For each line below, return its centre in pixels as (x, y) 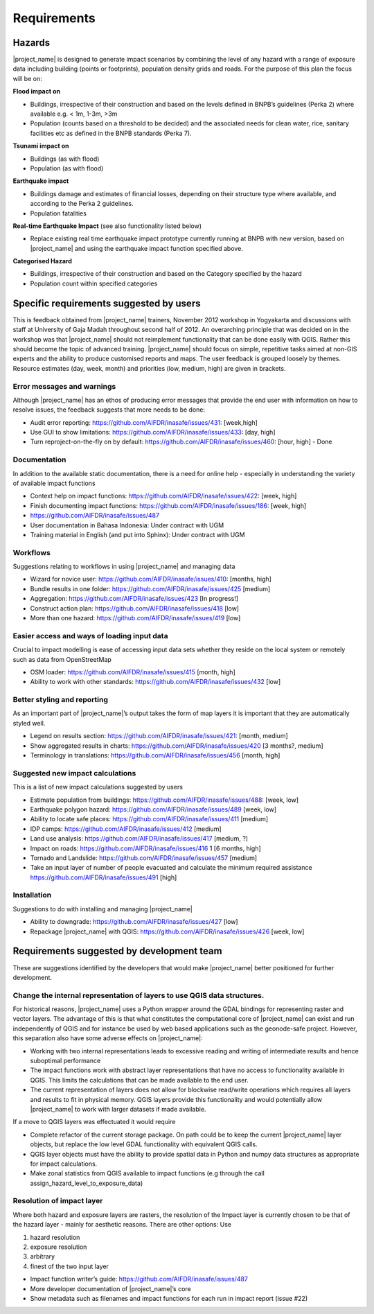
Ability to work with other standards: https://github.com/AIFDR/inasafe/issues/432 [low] (155, 682)
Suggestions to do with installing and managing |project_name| (103, 909)
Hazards (32, 43)
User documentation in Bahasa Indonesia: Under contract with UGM (127, 525)
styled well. (29, 723)
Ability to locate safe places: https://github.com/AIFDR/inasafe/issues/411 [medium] (149, 819)
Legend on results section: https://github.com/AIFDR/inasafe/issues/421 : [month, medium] (159, 736)
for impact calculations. (64, 1164)
